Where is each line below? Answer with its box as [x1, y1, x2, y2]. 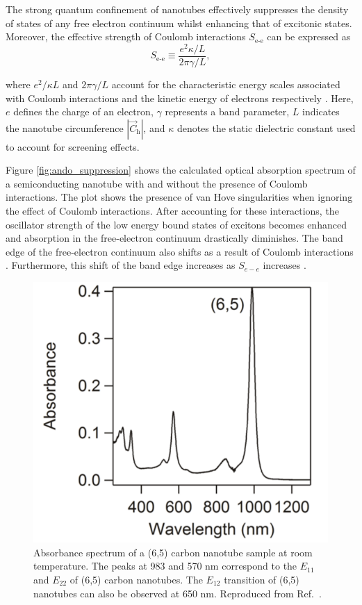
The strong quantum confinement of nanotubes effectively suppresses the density [6, 2, 349, 16]
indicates [302, 104, 340, 119]
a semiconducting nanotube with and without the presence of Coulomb [6, 176, 308, 190]
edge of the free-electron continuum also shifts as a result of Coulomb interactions [6, 244, 354, 258]
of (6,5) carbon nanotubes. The [69, 572, 203, 586]
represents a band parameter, [165, 104, 290, 119]
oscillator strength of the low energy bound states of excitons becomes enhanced [6, 217, 347, 231]
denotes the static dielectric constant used [176, 120, 356, 135]
